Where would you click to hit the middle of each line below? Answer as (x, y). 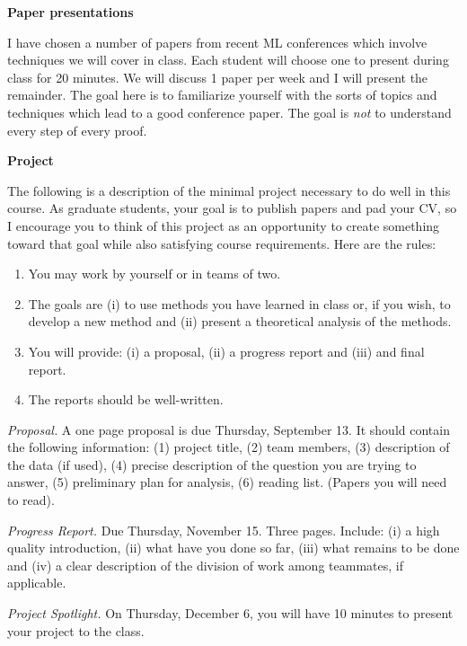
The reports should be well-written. (126, 399)
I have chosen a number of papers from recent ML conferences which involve (217, 42)
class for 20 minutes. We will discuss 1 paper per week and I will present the (218, 77)
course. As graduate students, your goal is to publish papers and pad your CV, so (232, 208)
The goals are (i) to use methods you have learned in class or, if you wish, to (239, 303)
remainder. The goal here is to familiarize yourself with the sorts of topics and (222, 95)
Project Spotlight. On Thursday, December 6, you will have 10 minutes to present (230, 613)
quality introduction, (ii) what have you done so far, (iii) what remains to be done (233, 548)
